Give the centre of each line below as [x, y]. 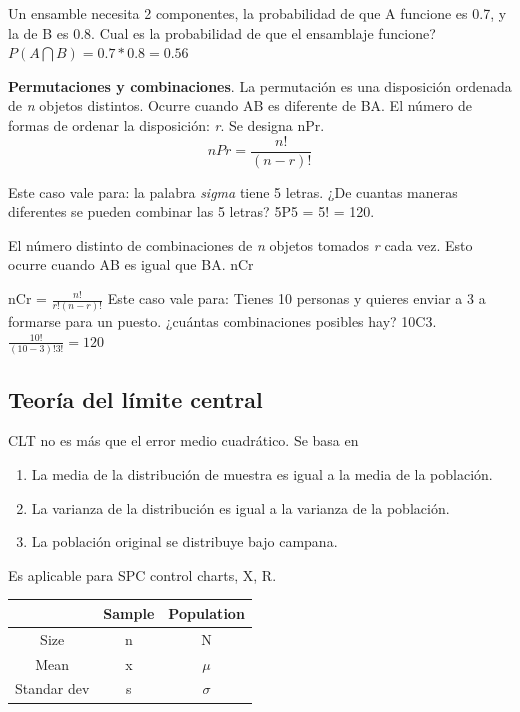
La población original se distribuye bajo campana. [184, 541]
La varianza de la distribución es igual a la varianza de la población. [240, 507]
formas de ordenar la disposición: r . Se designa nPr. [166, 124]
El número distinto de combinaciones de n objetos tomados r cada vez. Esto [240, 244]
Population [206, 612]
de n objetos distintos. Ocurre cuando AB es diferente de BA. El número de [240, 105]
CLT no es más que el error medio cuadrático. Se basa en [183, 440]
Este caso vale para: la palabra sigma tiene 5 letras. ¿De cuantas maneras [233, 191]
